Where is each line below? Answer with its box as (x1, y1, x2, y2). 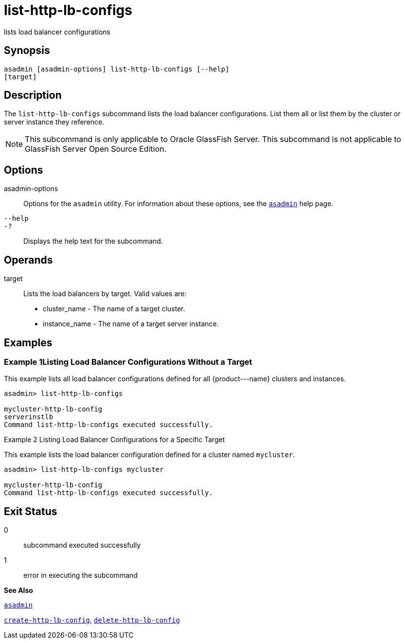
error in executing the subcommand (23, 571, 138, 580)
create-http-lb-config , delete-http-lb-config (4, 616, 180, 625)
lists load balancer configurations (4, 27, 110, 36)
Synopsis (4, 44, 50, 57)
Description (4, 89, 62, 102)
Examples (4, 336, 53, 349)
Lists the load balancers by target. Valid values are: (23, 289, 187, 298)
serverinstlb (4, 413, 53, 421)
